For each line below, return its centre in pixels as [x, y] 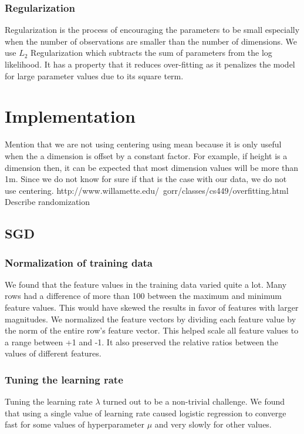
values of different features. [53, 353]
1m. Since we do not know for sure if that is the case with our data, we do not [146, 179]
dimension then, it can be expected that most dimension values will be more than [152, 167]
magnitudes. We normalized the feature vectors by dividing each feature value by [151, 319]
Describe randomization [48, 202]
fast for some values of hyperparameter [75, 424]
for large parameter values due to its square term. [94, 75]
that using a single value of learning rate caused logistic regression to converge [146, 413]
